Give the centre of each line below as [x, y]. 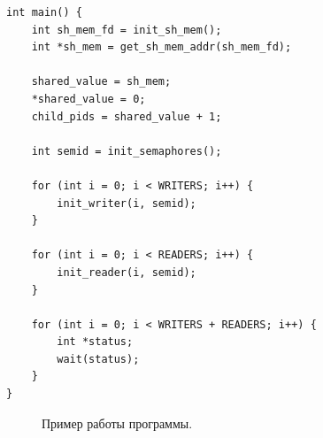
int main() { [44, 12]
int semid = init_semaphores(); [127, 151]
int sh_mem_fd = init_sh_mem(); [127, 30]
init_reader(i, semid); [127, 272]
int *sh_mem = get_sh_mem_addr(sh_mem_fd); [161, 47]
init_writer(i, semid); [127, 203]
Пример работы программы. [117, 423]
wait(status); [98, 359]
